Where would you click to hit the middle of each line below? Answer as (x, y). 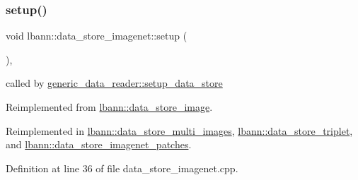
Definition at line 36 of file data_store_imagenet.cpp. (122, 168)
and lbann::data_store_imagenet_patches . (99, 144)
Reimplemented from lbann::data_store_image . (109, 107)
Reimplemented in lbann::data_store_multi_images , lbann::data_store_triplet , (179, 130)
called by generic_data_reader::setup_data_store (114, 83)
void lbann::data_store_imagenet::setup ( (97, 36)
